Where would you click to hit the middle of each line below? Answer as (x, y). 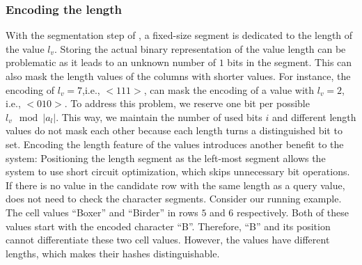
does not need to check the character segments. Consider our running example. (174, 199)
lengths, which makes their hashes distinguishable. (113, 253)
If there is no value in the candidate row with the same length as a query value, (175, 185)
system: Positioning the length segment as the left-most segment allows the (166, 158)
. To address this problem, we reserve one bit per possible (187, 103)
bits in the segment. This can (290, 62)
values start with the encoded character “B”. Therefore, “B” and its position (168, 226)
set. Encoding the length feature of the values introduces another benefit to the (175, 144)
